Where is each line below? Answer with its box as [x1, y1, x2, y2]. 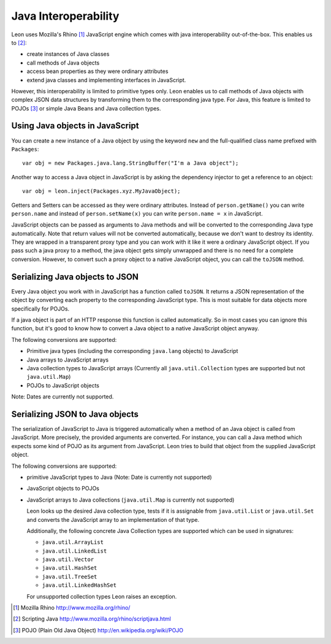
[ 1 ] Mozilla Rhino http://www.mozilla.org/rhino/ [13, 604, 131, 611]
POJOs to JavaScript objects [26, 381, 99, 389]
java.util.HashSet [42, 565, 97, 572]
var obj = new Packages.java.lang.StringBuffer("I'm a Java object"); [22, 160, 239, 167]
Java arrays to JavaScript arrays [26, 356, 109, 363]
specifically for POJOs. [11, 305, 70, 312]
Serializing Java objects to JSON [11, 271, 139, 282]
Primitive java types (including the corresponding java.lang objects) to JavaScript [26, 347, 238, 355]
